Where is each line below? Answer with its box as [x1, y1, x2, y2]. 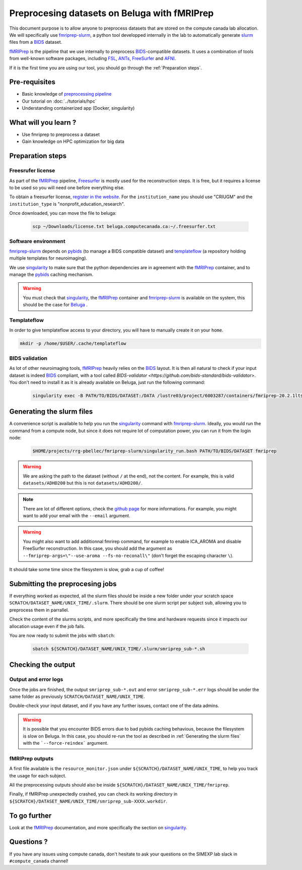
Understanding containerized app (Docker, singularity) [22, 105, 135, 111]
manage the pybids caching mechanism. [9, 272, 94, 278]
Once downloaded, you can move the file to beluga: [9, 210, 117, 216]
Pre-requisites [9, 78, 55, 87]
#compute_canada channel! [9, 858, 68, 864]
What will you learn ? [9, 118, 77, 127]
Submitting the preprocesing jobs [9, 579, 117, 588]
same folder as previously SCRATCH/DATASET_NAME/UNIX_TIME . [9, 693, 145, 699]
